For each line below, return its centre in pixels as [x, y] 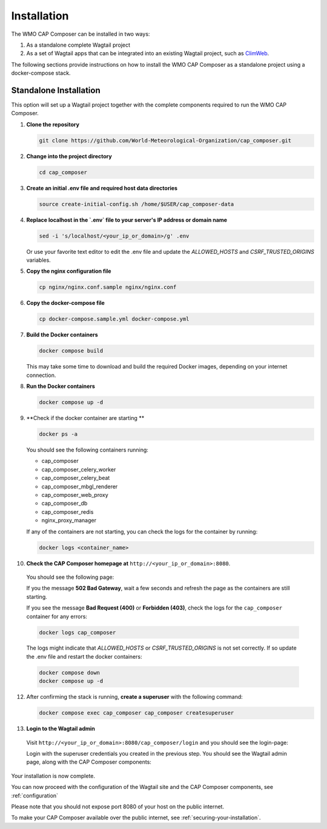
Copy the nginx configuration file [69, 271]
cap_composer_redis [68, 511]
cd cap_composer [63, 172]
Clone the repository [53, 124]
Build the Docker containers [62, 335]
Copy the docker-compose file [66, 303]
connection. [41, 375]
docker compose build [71, 351]
